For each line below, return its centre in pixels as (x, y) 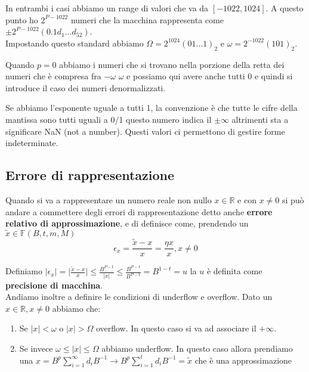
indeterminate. (32, 143)
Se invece (36, 348)
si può (293, 199)
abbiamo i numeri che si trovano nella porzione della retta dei (172, 64)
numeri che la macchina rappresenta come (147, 19)
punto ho (22, 19)
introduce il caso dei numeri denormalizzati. (86, 87)
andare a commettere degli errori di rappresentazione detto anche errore (139, 211)
